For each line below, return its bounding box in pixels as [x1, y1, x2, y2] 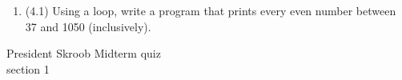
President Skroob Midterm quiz [6, 45, 161, 62]
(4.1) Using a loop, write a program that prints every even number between [25, 2, 396, 18]
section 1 [6, 60, 50, 77]
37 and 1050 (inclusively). [25, 18, 151, 34]
